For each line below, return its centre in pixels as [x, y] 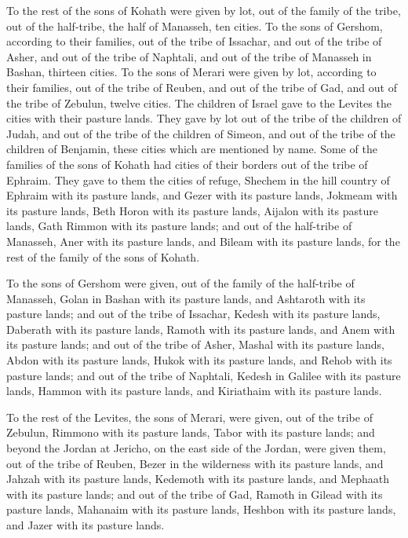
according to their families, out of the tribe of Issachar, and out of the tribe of [194, 41]
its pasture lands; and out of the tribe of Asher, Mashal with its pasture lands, [195, 344]
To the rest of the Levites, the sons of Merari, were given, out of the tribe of [189, 417]
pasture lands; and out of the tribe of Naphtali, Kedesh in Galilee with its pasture [204, 375]
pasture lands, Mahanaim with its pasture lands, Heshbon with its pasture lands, [201, 509]
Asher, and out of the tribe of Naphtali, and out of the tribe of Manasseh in [189, 56]
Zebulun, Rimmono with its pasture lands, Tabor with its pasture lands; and [191, 432]
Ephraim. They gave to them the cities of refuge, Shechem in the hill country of [198, 179]
